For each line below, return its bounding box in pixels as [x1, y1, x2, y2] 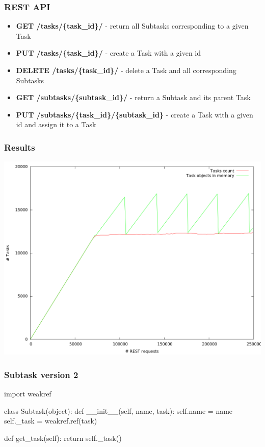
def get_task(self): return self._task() [4, 432, 122, 443]
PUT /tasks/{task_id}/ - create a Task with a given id [16, 48, 201, 58]
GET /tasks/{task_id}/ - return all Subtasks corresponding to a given [16, 20, 249, 31]
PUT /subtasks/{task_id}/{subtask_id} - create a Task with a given [16, 109, 253, 120]
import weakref [4, 388, 51, 398]
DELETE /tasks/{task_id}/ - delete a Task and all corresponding [16, 65, 236, 75]
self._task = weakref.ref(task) [4, 415, 97, 426]
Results [4, 140, 35, 153]
